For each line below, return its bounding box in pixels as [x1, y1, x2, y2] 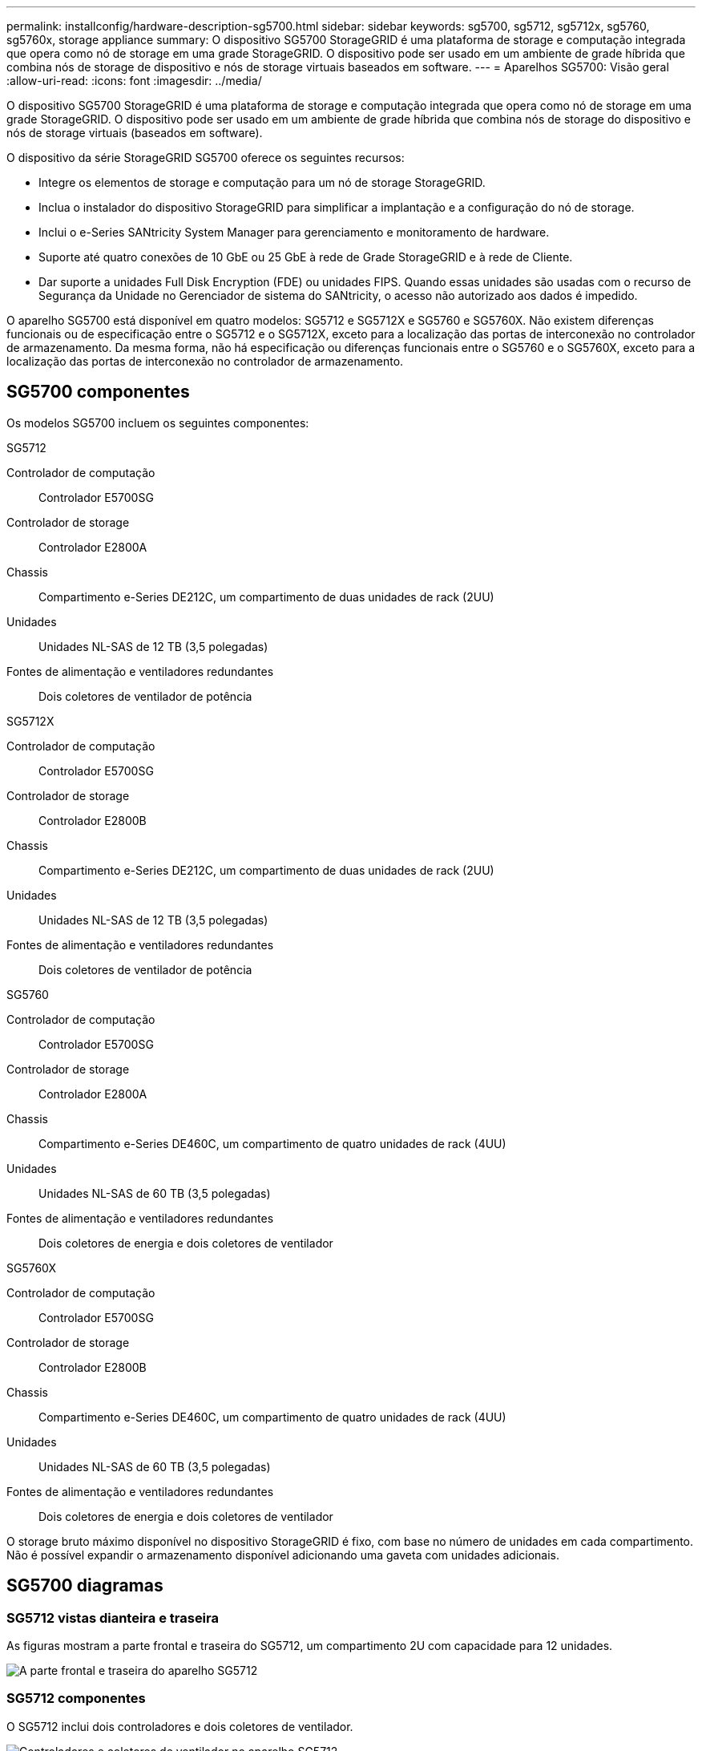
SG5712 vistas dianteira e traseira [6, 1609, 219, 1626]
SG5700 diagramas [6, 1575, 163, 1596]
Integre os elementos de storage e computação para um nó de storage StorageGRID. [38, 176, 486, 189]
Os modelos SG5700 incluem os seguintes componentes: [6, 415, 309, 430]
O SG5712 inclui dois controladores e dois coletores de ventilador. [6, 1719, 353, 1733]
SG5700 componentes [6, 382, 190, 402]
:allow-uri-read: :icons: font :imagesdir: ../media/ [6, 74, 262, 87]
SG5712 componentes [6, 1690, 146, 1707]
